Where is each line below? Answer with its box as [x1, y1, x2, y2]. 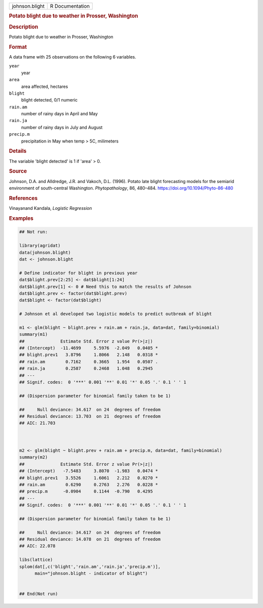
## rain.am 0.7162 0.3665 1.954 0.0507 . [19, 359, 158, 365]
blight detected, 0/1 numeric [21, 97, 78, 103]
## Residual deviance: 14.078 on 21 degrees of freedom [19, 537, 161, 542]
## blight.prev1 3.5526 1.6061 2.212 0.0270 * [19, 475, 158, 481]
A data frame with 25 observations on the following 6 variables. [9, 54, 136, 60]
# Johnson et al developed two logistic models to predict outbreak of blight [19, 311, 212, 317]
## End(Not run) [19, 591, 58, 597]
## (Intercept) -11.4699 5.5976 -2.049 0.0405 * [19, 345, 158, 351]
